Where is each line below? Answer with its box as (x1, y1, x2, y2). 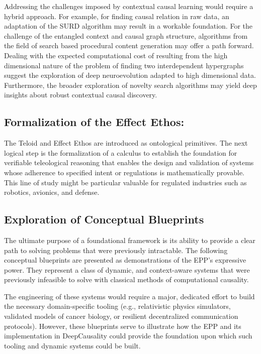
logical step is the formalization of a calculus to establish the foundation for (4, 147, 237, 158)
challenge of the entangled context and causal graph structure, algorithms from (4, 30, 248, 41)
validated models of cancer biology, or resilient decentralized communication (4, 311, 238, 321)
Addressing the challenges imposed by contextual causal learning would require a (4, 1, 253, 11)
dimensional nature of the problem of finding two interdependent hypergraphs (4, 60, 244, 70)
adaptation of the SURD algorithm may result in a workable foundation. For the (4, 21, 252, 31)
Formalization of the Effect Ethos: (4, 114, 185, 130)
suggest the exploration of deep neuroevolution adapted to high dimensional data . (4, 70, 256, 80)
